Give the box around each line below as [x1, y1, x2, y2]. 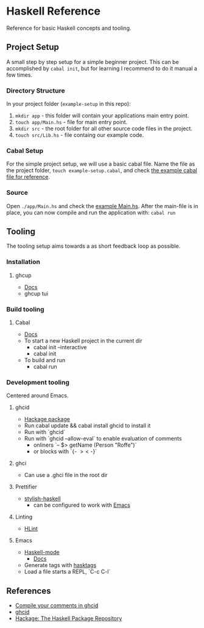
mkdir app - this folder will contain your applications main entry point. [15, 112, 189, 119]
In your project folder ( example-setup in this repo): [6, 100, 131, 108]
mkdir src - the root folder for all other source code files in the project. [15, 125, 193, 132]
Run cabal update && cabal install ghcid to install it [24, 422, 151, 430]
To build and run [24, 357, 66, 364]
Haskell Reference [6, 4, 100, 18]
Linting [15, 513, 33, 521]
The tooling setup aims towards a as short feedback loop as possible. [6, 242, 181, 250]
